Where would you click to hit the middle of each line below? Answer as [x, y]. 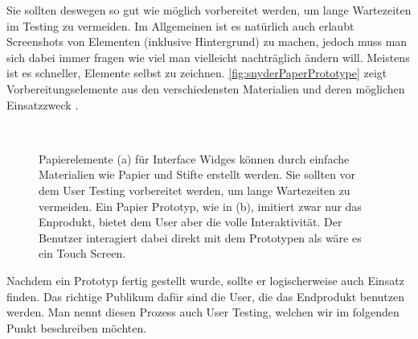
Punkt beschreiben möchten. [77, 327]
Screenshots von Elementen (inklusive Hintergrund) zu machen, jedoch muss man [207, 41]
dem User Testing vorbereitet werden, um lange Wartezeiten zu [195, 190]
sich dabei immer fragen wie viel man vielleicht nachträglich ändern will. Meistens [208, 57]
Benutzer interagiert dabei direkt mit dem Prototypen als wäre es [200, 237]
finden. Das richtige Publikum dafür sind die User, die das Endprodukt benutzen [206, 296]
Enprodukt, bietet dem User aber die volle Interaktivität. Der [191, 222]
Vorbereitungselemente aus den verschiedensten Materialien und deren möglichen [206, 88]
